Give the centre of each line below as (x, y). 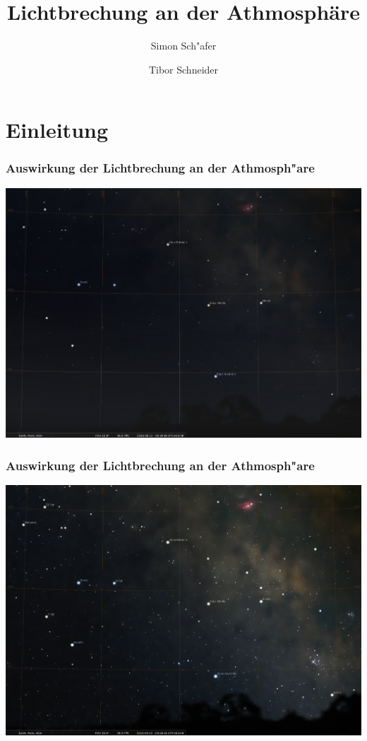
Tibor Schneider (183, 69)
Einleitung (57, 130)
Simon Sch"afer (183, 46)
